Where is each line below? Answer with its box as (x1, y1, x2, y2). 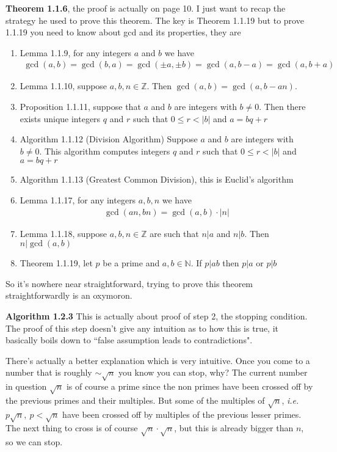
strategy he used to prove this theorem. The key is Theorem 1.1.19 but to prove (5, 13, 304, 26)
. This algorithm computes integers (39, 144, 170, 157)
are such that (150, 227, 199, 239)
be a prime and (103, 257, 160, 269)
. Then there (259, 100, 306, 112)
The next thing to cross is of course (5, 421, 138, 434)
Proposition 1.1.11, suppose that (20, 100, 141, 112)
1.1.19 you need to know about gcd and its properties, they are (5, 26, 241, 38)
